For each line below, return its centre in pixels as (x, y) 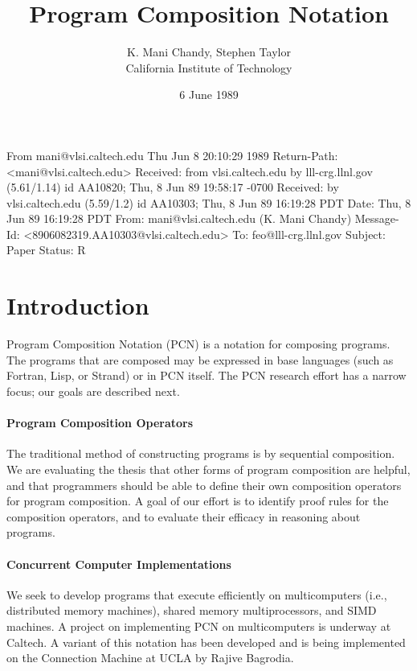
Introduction (78, 305)
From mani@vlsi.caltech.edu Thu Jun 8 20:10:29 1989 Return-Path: (172, 155)
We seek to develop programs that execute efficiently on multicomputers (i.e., (197, 594)
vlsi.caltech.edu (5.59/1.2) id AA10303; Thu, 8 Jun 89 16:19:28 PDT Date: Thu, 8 (209, 202)
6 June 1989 (209, 95)
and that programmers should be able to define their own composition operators (204, 485)
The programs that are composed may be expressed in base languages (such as (200, 359)
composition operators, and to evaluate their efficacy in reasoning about (184, 516)
